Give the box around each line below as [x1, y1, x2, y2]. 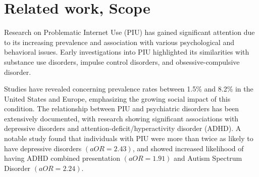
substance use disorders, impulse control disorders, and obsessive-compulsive [4, 56, 240, 67]
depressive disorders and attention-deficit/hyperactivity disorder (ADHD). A [4, 123, 241, 134]
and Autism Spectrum [174, 153, 242, 163]
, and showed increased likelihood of [132, 143, 244, 153]
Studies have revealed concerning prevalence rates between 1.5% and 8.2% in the [4, 83, 253, 94]
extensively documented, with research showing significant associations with [4, 113, 239, 123]
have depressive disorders [4, 143, 82, 153]
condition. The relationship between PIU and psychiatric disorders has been [4, 103, 239, 114]
